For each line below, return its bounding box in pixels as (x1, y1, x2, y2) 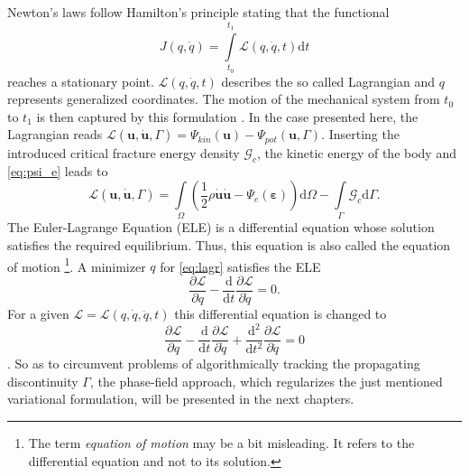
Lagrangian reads (7, 125, 103, 144)
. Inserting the (321, 125, 400, 144)
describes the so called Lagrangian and (221, 71, 435, 90)
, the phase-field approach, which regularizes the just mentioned (89, 371, 443, 390)
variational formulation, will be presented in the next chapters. (7, 389, 354, 408)
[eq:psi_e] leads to (7, 161, 108, 180)
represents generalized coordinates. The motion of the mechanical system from (7, 89, 440, 108)
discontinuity (7, 371, 78, 390)
